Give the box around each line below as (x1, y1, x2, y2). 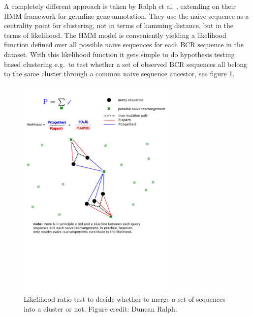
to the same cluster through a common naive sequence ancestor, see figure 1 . (4, 68, 235, 79)
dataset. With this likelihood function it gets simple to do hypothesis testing (4, 49, 235, 59)
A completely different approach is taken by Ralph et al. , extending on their (4, 1, 236, 11)
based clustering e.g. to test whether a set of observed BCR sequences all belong (4, 59, 248, 69)
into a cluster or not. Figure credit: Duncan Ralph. (24, 303, 177, 314)
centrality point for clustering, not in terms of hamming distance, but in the (4, 20, 233, 31)
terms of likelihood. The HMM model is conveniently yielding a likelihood (4, 30, 226, 40)
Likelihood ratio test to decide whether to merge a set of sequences (24, 294, 225, 304)
